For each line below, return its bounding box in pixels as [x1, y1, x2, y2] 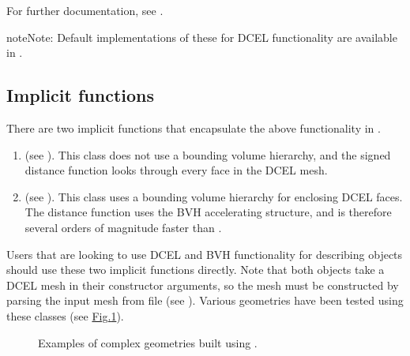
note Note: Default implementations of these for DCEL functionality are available [6, 28, 397, 45]
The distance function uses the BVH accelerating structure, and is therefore [24, 204, 392, 220]
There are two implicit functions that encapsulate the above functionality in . [6, 119, 381, 136]
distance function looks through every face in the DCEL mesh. [24, 162, 328, 178]
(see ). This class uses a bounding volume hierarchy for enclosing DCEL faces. [24, 188, 403, 204]
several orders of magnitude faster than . [24, 219, 222, 235]
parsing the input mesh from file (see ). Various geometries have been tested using [6, 292, 404, 309]
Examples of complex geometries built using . [38, 334, 258, 350]
